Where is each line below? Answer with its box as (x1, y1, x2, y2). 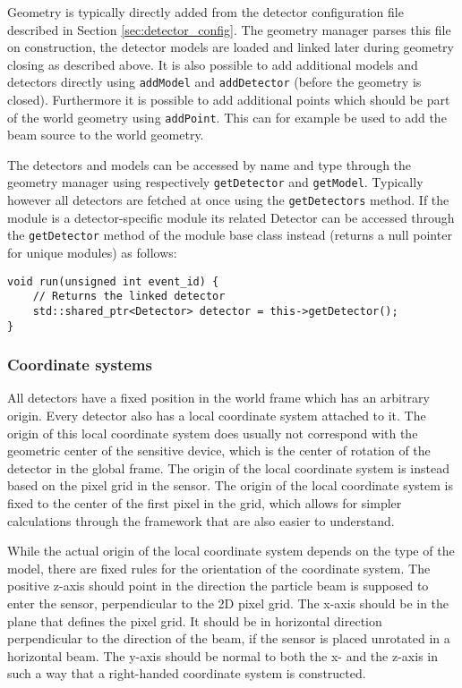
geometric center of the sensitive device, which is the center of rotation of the (7, 441, 431, 460)
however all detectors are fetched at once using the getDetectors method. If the (7, 191, 449, 209)
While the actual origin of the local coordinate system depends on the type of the (7, 541, 455, 560)
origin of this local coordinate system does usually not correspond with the (7, 423, 418, 442)
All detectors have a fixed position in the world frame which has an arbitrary (7, 388, 430, 407)
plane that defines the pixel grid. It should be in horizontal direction (7, 611, 382, 630)
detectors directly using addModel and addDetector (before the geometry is (7, 72, 422, 91)
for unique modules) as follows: (7, 243, 177, 262)
